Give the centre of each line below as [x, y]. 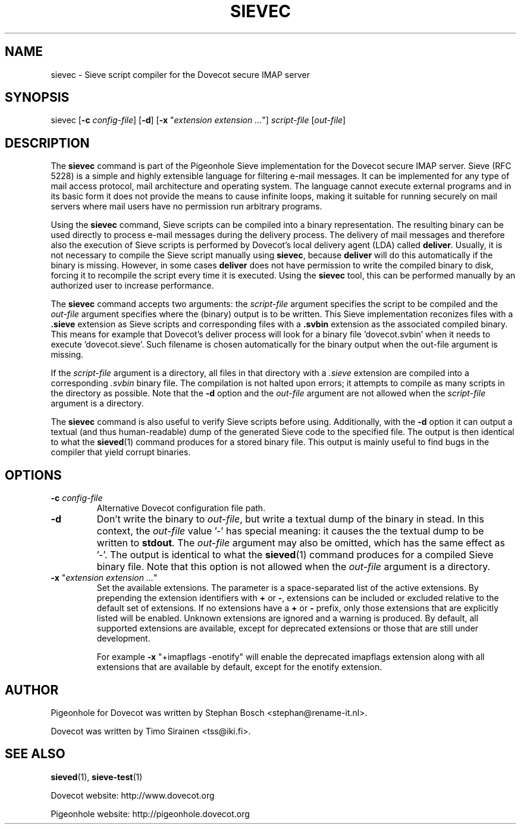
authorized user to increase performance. [132, 286]
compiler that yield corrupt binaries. [121, 452]
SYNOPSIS [37, 98]
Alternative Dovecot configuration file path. [181, 508]
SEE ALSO [35, 754]
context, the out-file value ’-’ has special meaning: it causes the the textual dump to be [290, 531]
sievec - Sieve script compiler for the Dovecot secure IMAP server [180, 74]
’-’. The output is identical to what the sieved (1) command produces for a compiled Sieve [295, 555]
